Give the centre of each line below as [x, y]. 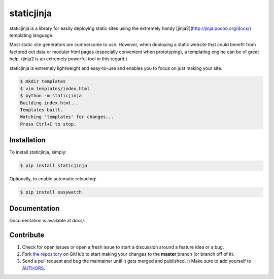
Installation [27, 140]
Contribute [27, 235]
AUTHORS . [33, 268]
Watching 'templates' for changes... [67, 117]
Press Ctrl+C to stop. [48, 124]
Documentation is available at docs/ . [47, 220]
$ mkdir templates [43, 82]
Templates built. [42, 110]
